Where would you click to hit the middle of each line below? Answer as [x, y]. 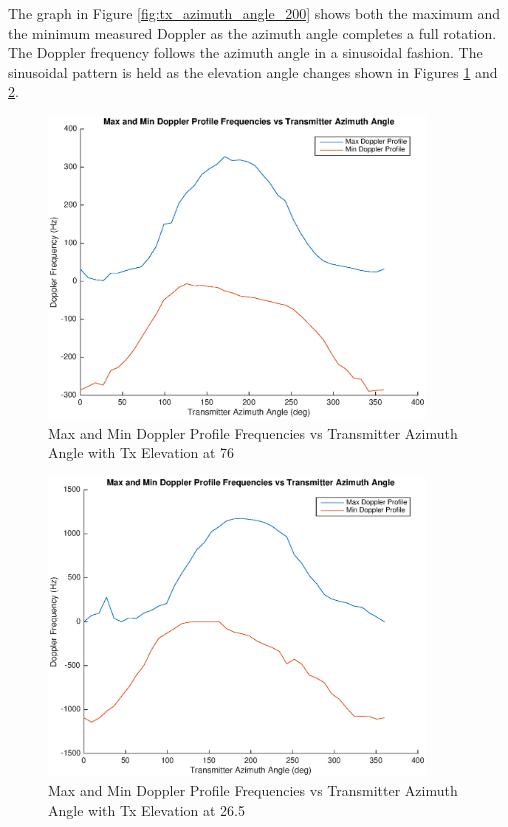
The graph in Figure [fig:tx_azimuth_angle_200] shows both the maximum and [254, 13]
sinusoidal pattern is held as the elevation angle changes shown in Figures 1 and [253, 71]
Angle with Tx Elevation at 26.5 [146, 809]
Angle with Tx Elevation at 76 [141, 452]
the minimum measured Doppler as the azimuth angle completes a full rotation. [252, 32]
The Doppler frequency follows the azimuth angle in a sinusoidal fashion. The [245, 52]
